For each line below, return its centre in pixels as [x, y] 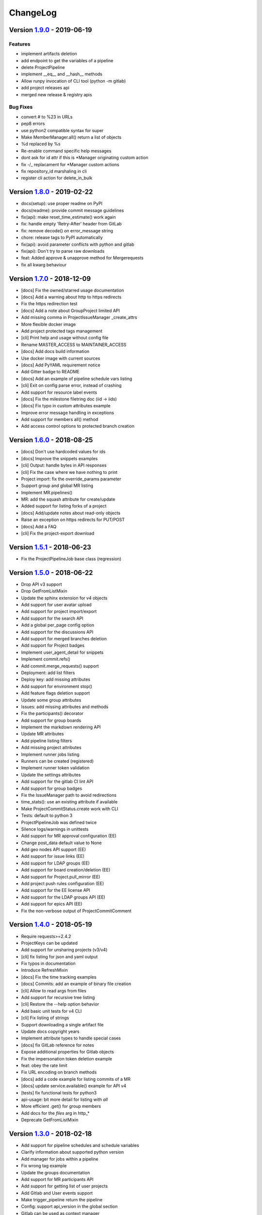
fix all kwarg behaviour [44, 264]
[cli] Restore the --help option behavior [60, 1004]
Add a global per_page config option [58, 625]
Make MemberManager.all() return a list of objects [71, 137]
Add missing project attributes [51, 747]
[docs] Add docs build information [55, 351]
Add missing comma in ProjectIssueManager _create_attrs [79, 317]
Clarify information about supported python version [73, 1152]
